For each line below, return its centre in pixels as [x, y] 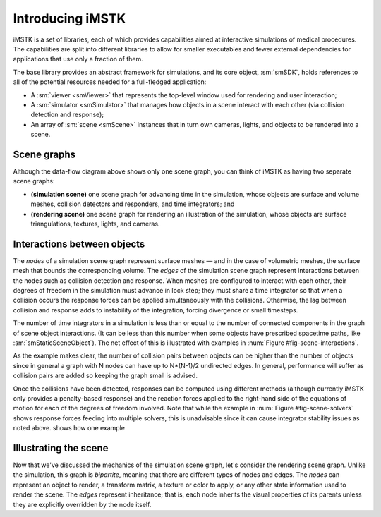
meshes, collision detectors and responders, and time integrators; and [133, 204]
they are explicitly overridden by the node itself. [82, 504]
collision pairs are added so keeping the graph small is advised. [105, 376]
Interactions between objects [79, 244]
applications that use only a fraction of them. [78, 59]
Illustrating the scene [61, 448]
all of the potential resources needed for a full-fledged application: [110, 82]
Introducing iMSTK [69, 18]
